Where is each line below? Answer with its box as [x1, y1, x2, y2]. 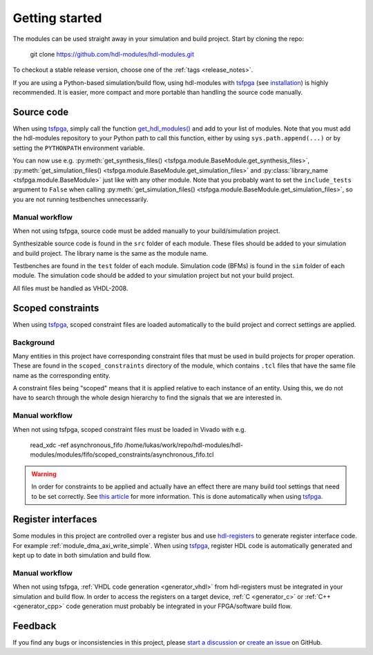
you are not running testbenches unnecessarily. [12, 195, 149, 203]
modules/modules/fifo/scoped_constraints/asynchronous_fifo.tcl [30, 450, 214, 459]
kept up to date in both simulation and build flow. [12, 551, 151, 560]
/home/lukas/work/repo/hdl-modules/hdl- [124, 441, 243, 449]
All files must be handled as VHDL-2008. [12, 284, 128, 292]
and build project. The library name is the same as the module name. [12, 249, 209, 257]
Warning [31, 470, 57, 478]
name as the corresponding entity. [12, 371, 111, 379]
